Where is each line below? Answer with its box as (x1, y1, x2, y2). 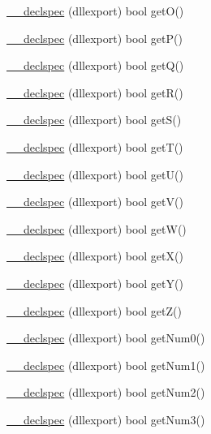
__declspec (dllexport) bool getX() (6, 247, 183, 264)
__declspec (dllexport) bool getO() (6, 2, 184, 19)
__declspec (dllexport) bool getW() (6, 220, 187, 237)
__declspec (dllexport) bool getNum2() (6, 384, 205, 401)
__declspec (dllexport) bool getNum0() (6, 329, 205, 346)
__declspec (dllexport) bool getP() (6, 29, 183, 46)
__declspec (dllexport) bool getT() (6, 138, 183, 155)
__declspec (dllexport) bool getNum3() (6, 410, 205, 428)
